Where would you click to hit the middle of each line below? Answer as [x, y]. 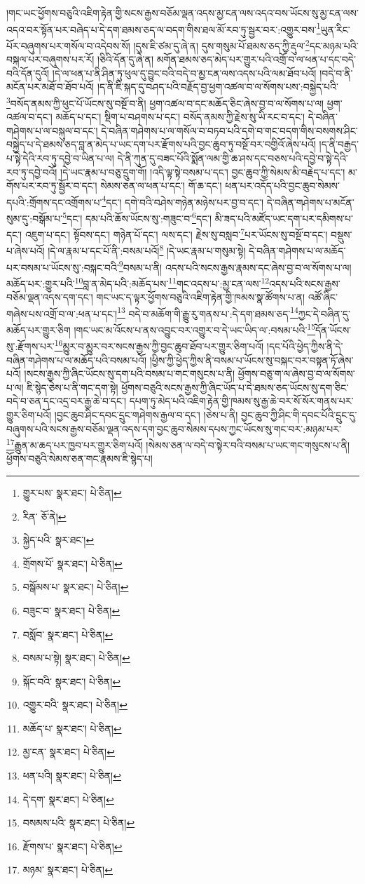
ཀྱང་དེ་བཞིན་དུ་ [324, 313]
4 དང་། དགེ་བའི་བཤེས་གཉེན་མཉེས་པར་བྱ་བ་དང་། [182, 201]
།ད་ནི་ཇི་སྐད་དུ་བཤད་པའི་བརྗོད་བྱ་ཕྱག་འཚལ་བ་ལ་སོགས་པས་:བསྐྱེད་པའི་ [218, 87]
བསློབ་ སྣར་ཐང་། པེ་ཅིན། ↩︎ [68, 634]
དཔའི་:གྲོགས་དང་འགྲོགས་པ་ [54, 202]
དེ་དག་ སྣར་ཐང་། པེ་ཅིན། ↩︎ [68, 799]
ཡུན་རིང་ [335, 29]
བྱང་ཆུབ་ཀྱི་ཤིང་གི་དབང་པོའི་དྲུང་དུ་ [299, 414]
